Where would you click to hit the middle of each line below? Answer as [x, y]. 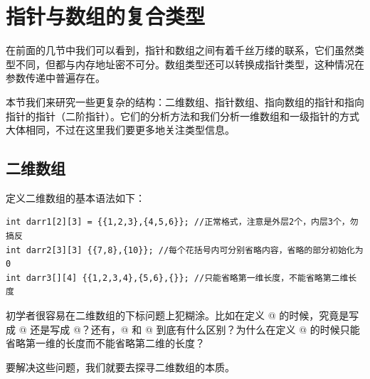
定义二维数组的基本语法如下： [75, 197]
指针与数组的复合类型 [106, 16]
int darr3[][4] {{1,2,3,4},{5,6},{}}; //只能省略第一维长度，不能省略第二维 [177, 278]
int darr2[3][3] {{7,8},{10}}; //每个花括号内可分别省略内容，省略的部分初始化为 [185, 250]
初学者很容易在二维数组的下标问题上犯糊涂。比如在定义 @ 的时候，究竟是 [178, 315]
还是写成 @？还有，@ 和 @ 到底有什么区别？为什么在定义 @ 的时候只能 [195, 329]
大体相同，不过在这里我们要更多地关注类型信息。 [120, 130]
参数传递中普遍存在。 [55, 78]
